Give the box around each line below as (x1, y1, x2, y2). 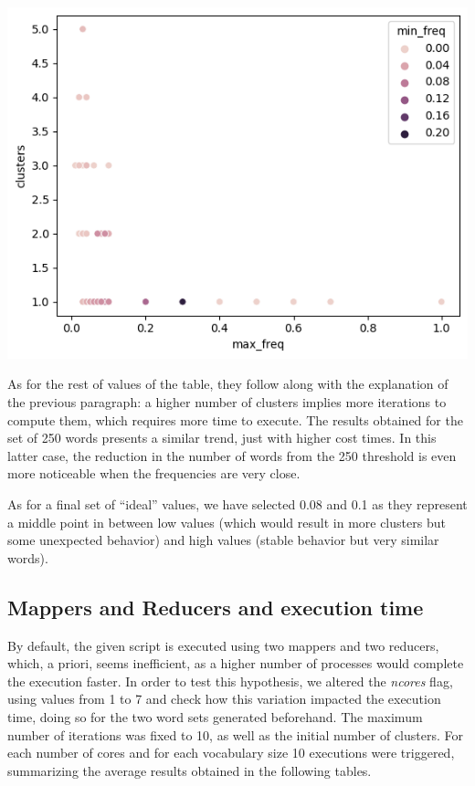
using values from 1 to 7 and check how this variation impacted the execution (7, 689, 441, 708)
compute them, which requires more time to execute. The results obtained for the (7, 410, 463, 429)
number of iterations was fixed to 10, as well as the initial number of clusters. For (7, 725, 463, 744)
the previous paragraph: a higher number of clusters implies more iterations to (7, 393, 447, 412)
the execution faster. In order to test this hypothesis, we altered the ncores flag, (7, 671, 453, 690)
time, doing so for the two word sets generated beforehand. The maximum (7, 707, 423, 726)
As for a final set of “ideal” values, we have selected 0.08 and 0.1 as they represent (7, 495, 468, 514)
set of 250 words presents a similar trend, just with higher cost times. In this (7, 428, 437, 447)
